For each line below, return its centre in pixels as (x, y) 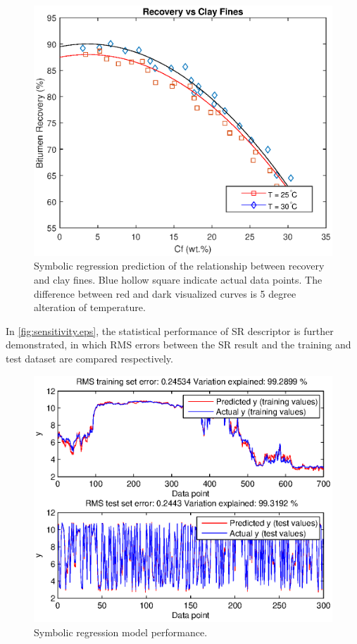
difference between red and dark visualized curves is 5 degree (165, 293)
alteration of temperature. (90, 307)
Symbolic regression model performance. (121, 632)
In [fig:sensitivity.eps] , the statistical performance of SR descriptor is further (170, 330)
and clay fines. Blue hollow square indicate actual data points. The (178, 280)
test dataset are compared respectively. (89, 358)
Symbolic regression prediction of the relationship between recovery (179, 266)
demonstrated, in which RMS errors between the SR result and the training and (178, 345)
